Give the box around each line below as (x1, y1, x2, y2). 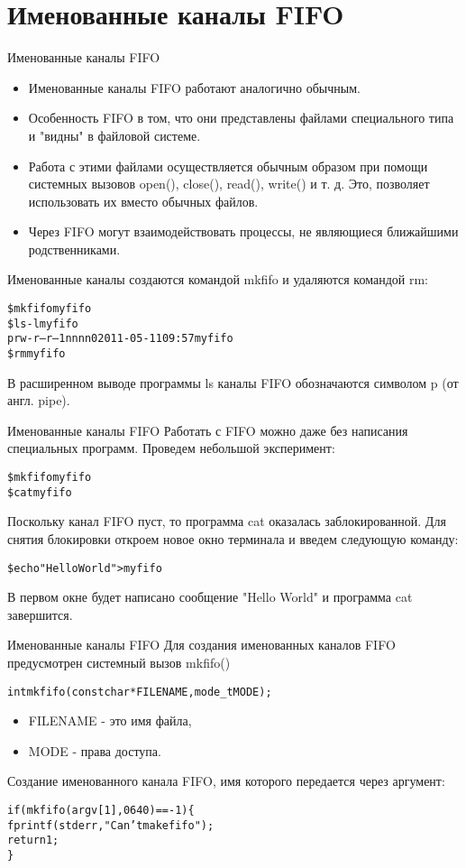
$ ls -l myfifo (7, 317, 78, 330)
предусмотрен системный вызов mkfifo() (7, 653, 231, 671)
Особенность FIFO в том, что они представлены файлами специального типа (28, 108, 454, 127)
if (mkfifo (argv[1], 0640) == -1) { (7, 804, 195, 817)
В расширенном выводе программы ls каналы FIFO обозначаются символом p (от (7, 373, 459, 392)
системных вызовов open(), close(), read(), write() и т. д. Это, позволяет (28, 174, 430, 193)
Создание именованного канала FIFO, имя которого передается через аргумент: (7, 771, 445, 790)
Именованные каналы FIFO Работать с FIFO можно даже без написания (7, 420, 408, 439)
